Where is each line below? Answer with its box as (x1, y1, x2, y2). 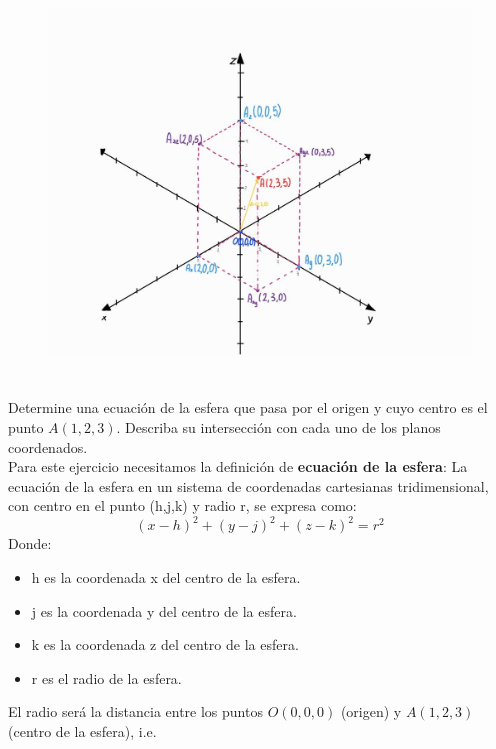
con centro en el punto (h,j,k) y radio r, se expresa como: (8, 495, 357, 516)
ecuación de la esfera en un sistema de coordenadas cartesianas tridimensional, (8, 475, 489, 496)
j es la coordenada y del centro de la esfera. (31, 600, 297, 621)
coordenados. (8, 436, 88, 457)
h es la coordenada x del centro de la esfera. (31, 567, 301, 587)
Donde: (8, 533, 52, 554)
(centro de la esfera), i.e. (8, 720, 157, 741)
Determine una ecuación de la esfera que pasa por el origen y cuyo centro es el (8, 397, 488, 418)
